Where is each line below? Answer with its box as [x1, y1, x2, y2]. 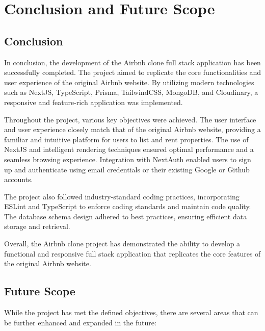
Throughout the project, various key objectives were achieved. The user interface [4, 114, 256, 124]
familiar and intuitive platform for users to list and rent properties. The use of [4, 134, 249, 144]
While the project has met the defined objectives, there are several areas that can [4, 307, 258, 318]
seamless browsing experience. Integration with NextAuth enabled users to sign [4, 154, 251, 164]
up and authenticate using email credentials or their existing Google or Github [4, 164, 250, 174]
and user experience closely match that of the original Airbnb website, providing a [4, 124, 261, 135]
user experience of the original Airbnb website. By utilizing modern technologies [4, 77, 254, 87]
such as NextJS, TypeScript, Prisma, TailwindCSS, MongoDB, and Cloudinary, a [4, 87, 258, 97]
